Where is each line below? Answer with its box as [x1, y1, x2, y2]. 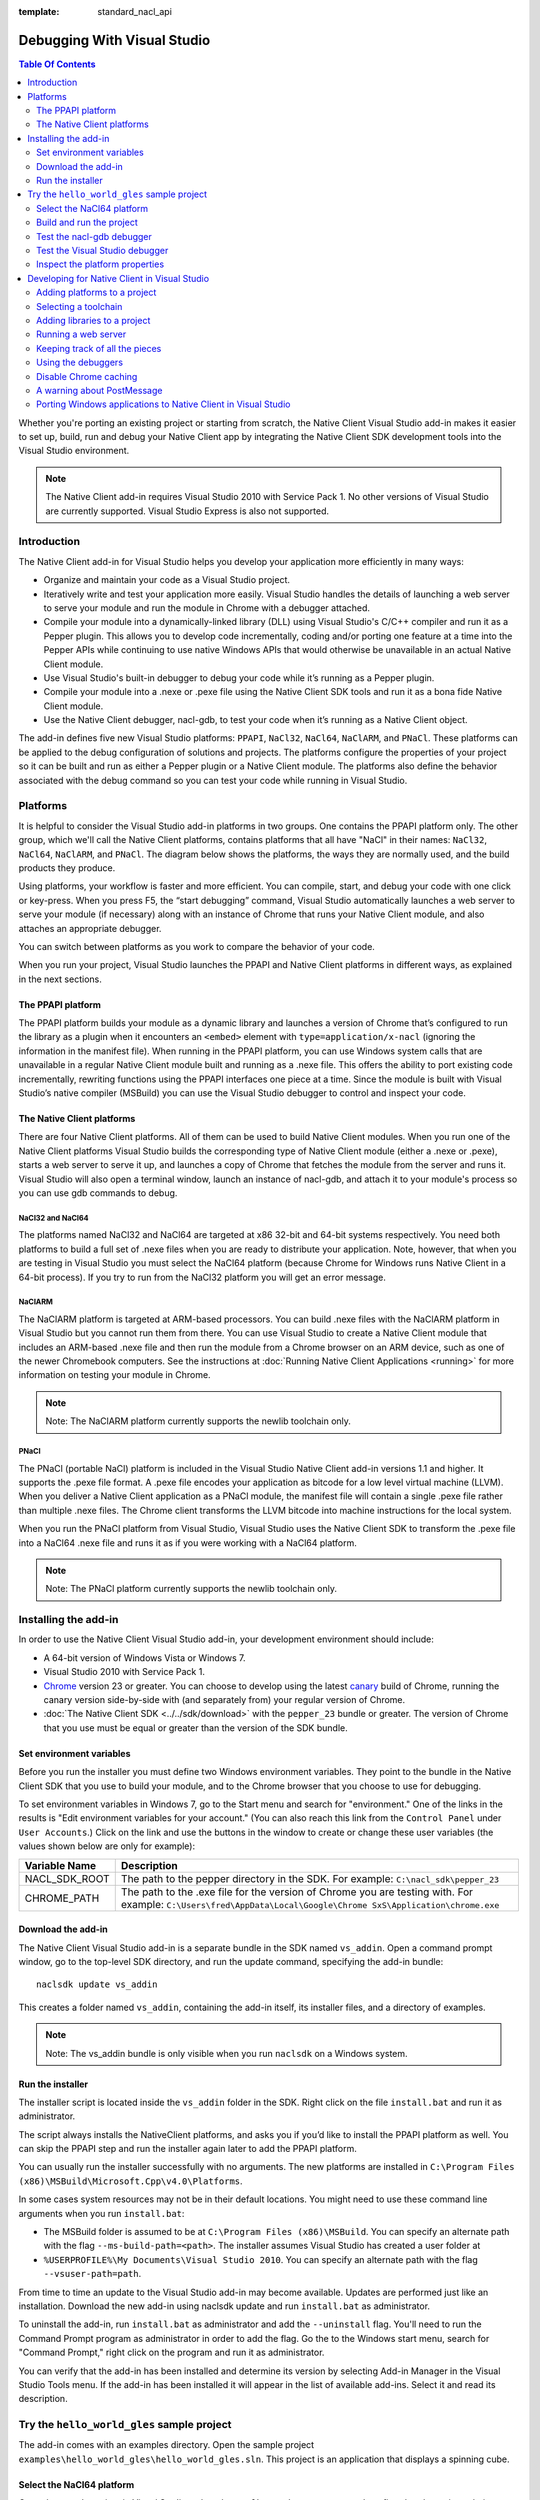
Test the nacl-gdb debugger [36, 230, 152, 242]
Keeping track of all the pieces [36, 342, 162, 354]
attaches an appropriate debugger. [18, 922, 162, 934]
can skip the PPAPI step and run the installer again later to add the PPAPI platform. [18, 2143, 357, 2155]
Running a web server [36, 328, 127, 340]
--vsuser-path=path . [43, 2268, 142, 2280]
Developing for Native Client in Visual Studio [27, 272, 210, 284]
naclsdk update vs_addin [36, 1979, 158, 1990]
